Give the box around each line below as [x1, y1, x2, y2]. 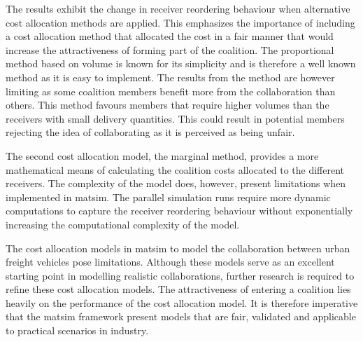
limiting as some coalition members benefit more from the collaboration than [6, 83, 336, 98]
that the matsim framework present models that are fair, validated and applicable [6, 309, 356, 324]
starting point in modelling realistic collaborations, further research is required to [6, 268, 355, 282]
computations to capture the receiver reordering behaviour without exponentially [6, 203, 353, 218]
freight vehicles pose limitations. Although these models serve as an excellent [6, 254, 335, 269]
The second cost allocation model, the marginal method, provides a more [6, 148, 319, 163]
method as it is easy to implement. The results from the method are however [6, 69, 335, 84]
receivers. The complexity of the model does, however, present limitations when [6, 176, 346, 191]
